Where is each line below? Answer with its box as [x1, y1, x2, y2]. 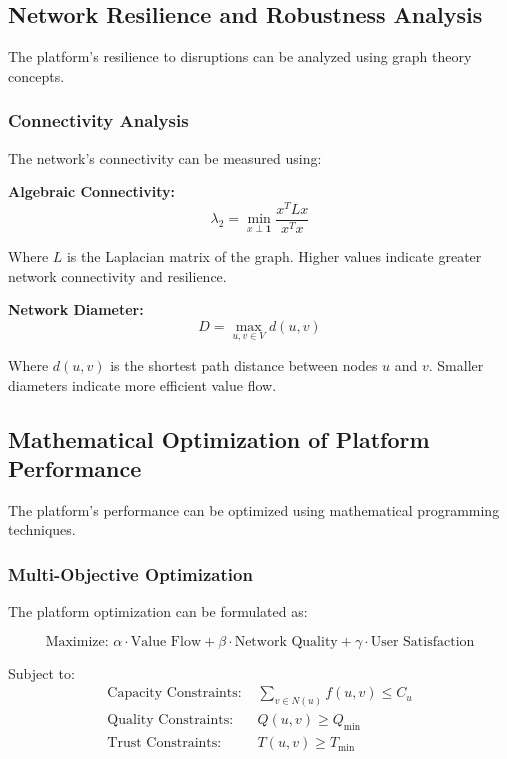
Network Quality [234, 634, 338, 649]
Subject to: [8, 662, 75, 683]
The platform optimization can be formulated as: [8, 601, 308, 622]
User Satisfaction [370, 634, 475, 649]
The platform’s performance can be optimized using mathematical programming [8, 499, 500, 520]
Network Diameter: [8, 299, 144, 320]
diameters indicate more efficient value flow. [8, 374, 277, 395]
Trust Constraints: [107, 736, 222, 751]
